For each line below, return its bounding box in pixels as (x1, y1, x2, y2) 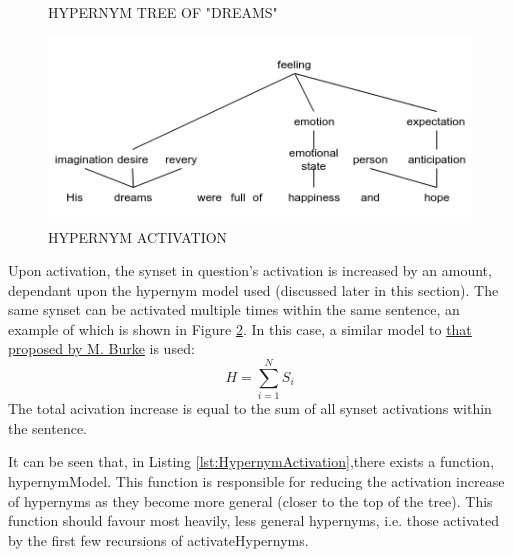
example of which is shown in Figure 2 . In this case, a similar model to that (8, 318, 472, 339)
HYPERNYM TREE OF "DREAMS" (48, 2, 278, 22)
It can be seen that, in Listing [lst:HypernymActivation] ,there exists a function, (8, 451, 495, 472)
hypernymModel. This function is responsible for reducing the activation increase (8, 470, 505, 491)
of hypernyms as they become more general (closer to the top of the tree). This (8, 490, 493, 511)
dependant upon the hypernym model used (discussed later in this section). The (8, 279, 499, 300)
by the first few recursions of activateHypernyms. (8, 529, 309, 550)
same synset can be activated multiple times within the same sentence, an (8, 299, 460, 320)
